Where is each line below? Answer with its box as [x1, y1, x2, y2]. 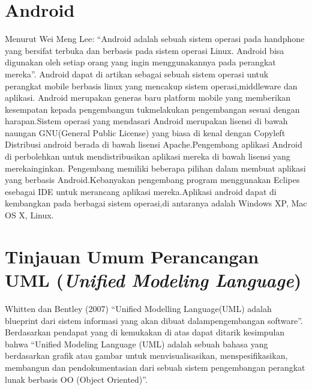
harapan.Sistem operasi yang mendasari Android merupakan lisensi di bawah [5, 115, 288, 127]
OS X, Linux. [5, 209, 54, 221]
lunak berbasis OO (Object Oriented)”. [5, 373, 148, 385]
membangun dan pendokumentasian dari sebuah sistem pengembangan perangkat [5, 361, 305, 373]
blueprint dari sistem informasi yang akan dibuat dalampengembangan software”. [5, 314, 303, 326]
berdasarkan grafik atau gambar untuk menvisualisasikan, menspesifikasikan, [5, 349, 288, 362]
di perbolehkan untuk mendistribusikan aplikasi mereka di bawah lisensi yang [5, 150, 290, 163]
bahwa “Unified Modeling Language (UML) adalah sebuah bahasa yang [5, 337, 268, 350]
